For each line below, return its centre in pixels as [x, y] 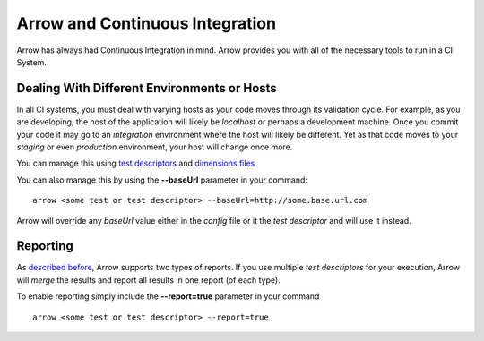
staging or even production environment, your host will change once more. [155, 147]
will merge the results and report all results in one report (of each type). [149, 280]
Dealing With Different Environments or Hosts [147, 88]
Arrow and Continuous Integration [147, 23]
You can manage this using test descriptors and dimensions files [136, 163]
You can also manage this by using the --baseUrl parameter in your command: [162, 180]
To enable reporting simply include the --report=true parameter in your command [168, 296]
